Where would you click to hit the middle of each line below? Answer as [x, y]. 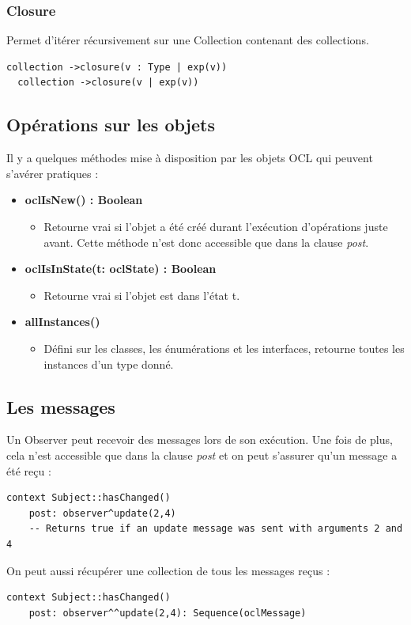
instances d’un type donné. [109, 364]
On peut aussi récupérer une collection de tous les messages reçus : [168, 570]
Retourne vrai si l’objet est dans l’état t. [142, 295]
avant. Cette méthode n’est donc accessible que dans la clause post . [206, 242]
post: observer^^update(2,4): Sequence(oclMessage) [168, 613]
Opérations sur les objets [111, 125]
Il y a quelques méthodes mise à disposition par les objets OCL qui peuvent [190, 158]
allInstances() [62, 322]
